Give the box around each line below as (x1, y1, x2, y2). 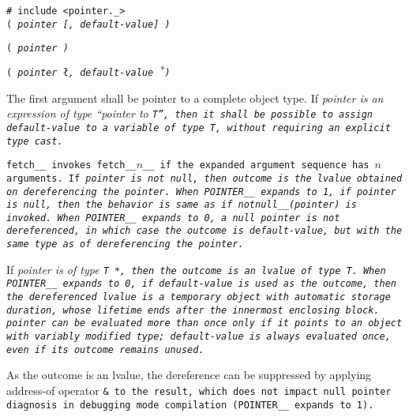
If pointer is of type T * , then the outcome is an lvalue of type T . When (6, 261, 386, 277)
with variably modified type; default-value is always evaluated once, (6, 331, 391, 343)
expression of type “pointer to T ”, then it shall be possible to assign (6, 105, 373, 122)
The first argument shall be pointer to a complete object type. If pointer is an (6, 89, 384, 106)
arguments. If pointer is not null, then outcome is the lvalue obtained (6, 172, 403, 184)
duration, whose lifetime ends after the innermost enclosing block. (6, 304, 380, 316)
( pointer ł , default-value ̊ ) (6, 66, 171, 78)
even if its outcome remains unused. (6, 344, 204, 355)
